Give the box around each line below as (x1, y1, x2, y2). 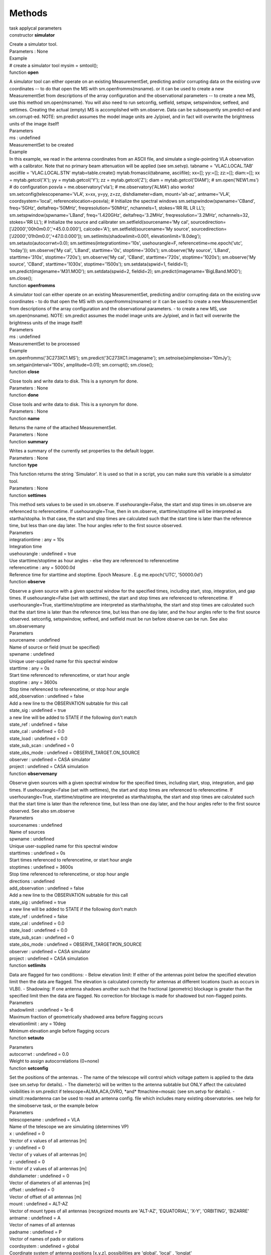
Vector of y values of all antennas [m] (9, 1152, 87, 1158)
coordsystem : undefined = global (9, 1243, 80, 1249)
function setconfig (9, 1065, 49, 1071)
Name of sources (9, 829, 45, 835)
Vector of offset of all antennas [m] (9, 1194, 82, 1200)
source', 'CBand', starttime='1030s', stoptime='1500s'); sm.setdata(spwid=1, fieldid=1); (9, 261, 188, 267)
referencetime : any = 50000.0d (9, 565, 75, 571)
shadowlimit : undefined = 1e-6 (9, 1007, 74, 1013)
